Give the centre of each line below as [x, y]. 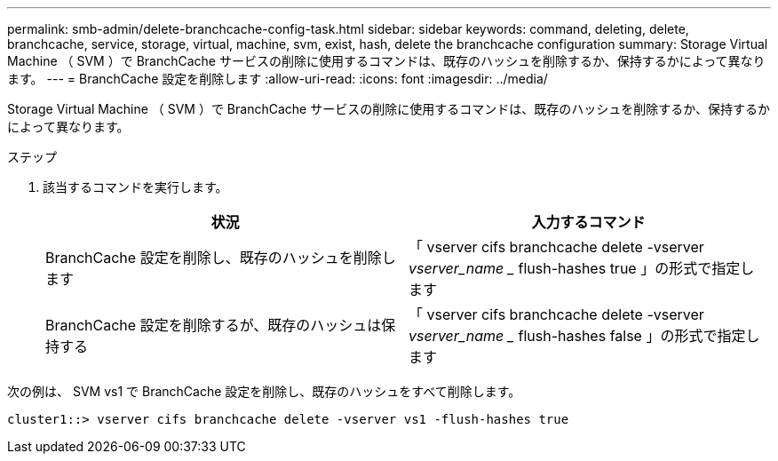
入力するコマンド [588, 222]
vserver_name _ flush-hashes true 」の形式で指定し [582, 268]
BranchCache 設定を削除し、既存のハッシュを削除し [221, 258]
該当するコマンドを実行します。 [135, 187]
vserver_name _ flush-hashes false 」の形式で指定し [584, 336]
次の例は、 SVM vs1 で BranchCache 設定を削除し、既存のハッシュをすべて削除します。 [264, 391]
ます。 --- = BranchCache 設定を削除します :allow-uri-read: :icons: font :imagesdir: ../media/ [278, 79]
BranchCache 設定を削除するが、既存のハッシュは [214, 325]
